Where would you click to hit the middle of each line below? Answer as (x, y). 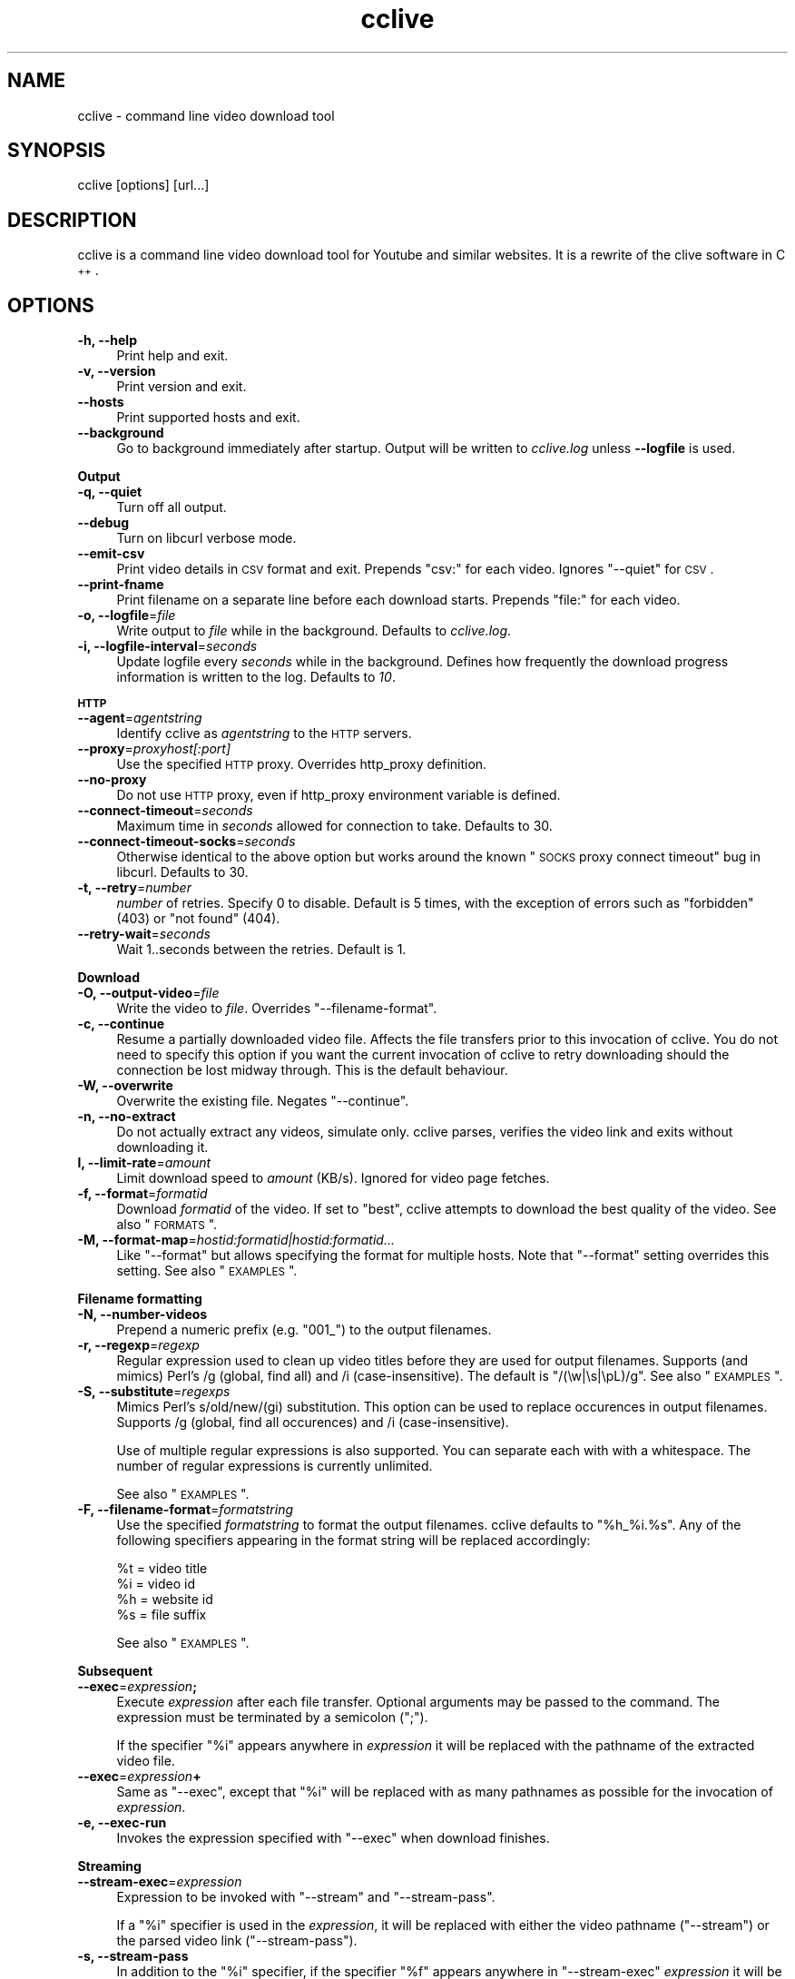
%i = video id (156, 1584)
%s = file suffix (162, 1615)
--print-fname (121, 585)
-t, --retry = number (134, 888)
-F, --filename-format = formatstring (186, 1510)
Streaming (109, 1866)
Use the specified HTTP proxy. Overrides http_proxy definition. (302, 764)
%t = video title (162, 1569)
